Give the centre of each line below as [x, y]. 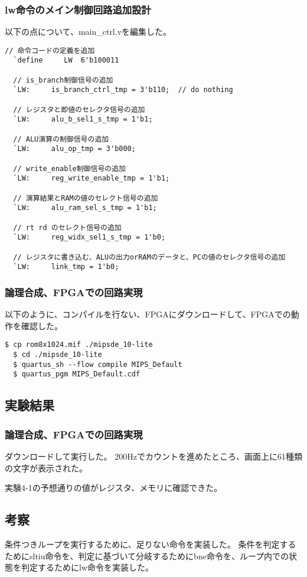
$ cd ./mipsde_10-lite [58, 354]
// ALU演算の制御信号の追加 [61, 139]
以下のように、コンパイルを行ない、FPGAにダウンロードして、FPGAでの [148, 314]
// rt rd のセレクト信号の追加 [67, 227]
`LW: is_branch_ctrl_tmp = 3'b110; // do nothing [123, 90]
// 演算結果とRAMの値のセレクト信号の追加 [86, 198]
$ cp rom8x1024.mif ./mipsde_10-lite [79, 345]
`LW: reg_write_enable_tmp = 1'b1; [92, 178]
